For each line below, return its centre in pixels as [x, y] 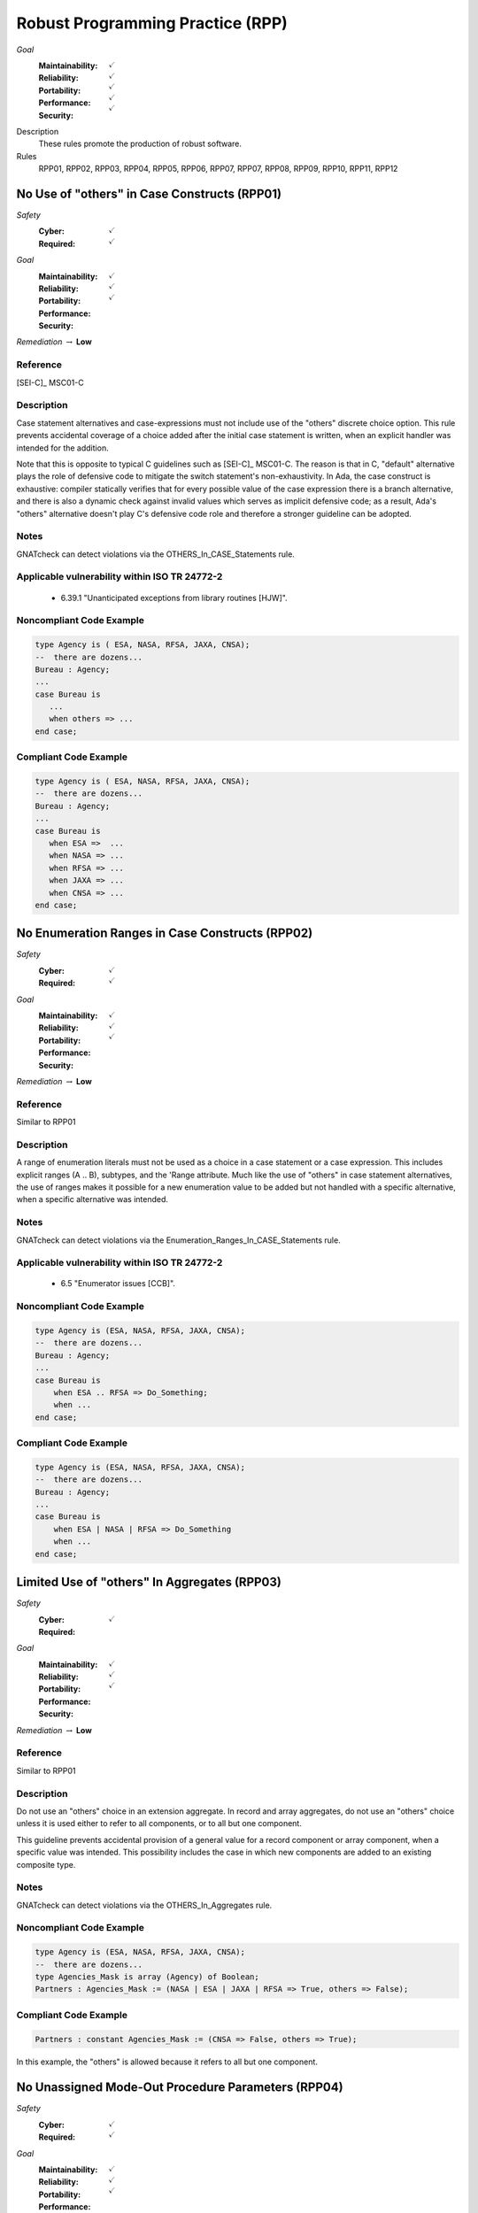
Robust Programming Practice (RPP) [152, 23]
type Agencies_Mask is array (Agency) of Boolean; [147, 1977]
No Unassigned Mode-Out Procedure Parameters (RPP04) [180, 2088]
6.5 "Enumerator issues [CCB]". [118, 1284]
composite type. [46, 1864]
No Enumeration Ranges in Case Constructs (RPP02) [165, 933]
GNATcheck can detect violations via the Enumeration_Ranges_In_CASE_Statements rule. [178, 1240]
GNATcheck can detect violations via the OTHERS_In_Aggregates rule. [144, 1905]
